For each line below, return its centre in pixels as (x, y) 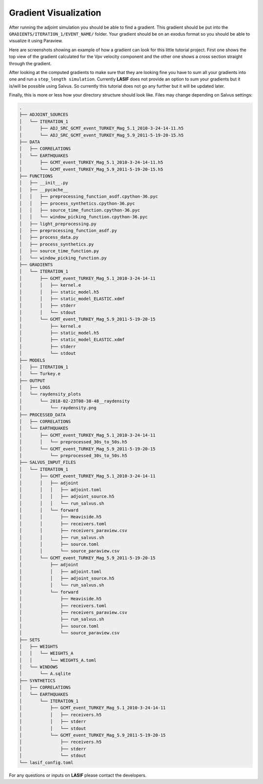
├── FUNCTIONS (36, 176)
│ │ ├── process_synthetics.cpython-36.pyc (77, 203)
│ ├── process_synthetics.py (57, 244)
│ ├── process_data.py (49, 237)
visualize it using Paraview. (36, 41)
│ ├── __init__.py (44, 183)
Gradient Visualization (55, 13)
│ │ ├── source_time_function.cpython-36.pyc (80, 210)
